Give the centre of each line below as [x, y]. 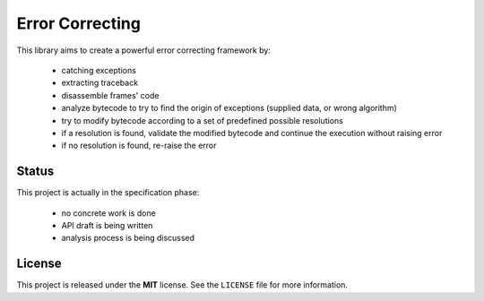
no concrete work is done [108, 213]
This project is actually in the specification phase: [108, 193]
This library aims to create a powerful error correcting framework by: [143, 50]
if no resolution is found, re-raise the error [139, 146]
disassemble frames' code [110, 95]
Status [35, 172]
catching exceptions [99, 70]
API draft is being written [107, 225]
